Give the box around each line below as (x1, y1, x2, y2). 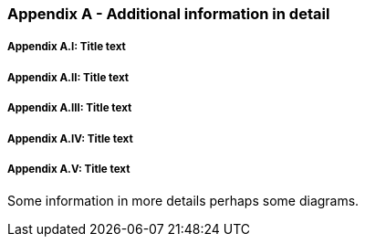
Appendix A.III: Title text (7, 101, 132, 115)
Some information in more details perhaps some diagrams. (7, 193, 360, 209)
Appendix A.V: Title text (7, 162, 130, 175)
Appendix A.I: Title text (7, 40, 126, 54)
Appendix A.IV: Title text (7, 132, 133, 145)
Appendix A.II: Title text (7, 70, 130, 84)
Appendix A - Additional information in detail (7, 5, 330, 23)
